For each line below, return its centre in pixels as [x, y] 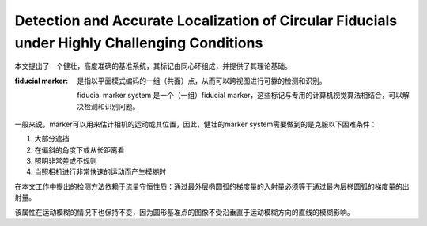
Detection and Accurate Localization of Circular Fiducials [206, 21]
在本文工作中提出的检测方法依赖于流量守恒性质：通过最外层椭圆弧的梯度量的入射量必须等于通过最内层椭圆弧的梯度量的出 [212, 186]
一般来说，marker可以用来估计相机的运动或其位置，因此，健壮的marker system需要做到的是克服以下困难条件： [196, 124]
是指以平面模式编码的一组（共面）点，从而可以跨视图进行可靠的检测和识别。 [202, 81]
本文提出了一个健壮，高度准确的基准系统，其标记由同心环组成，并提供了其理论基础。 [153, 66]
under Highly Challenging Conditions [139, 43]
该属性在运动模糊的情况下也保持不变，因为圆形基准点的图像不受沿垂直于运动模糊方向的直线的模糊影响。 [184, 212]
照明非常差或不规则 [66, 161]
